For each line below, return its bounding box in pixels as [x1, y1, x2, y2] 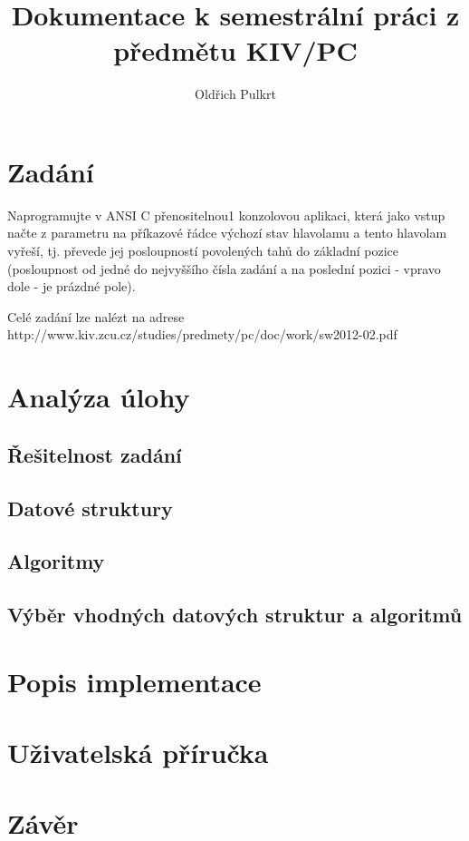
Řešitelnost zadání [7, 440, 182, 468]
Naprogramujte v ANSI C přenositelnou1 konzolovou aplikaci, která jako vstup [7, 205, 445, 224]
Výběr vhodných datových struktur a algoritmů [7, 601, 463, 629]
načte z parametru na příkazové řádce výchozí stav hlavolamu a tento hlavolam [7, 223, 447, 242]
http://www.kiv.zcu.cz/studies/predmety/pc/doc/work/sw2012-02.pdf [7, 325, 397, 344]
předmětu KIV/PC [113, 32, 358, 69]
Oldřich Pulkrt [195, 84, 276, 103]
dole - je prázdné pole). [7, 277, 136, 296]
